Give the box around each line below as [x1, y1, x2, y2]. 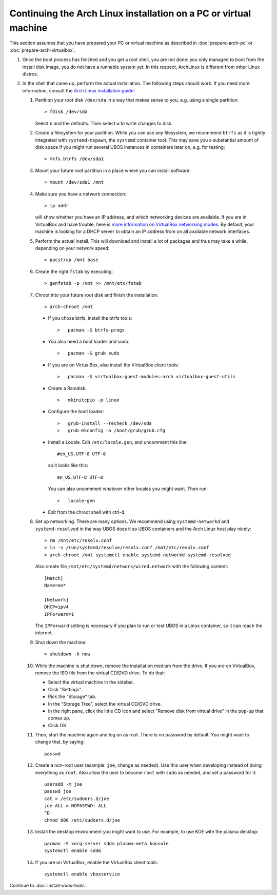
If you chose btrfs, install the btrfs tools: [48, 315, 133, 321]
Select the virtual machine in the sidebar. [48, 679, 134, 685]
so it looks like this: [48, 462, 88, 469]
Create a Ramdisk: [48, 385, 87, 391]
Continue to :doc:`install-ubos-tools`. [9, 883, 88, 889]
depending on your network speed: [35, 245, 110, 251]
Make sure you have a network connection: [35, 190, 127, 197]
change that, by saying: [35, 739, 85, 745]
